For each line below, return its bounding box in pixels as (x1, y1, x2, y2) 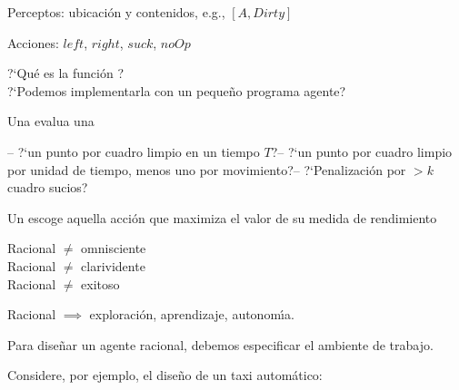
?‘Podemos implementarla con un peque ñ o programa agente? (7, 81, 346, 100)
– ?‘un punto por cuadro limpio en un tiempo (7, 141, 260, 161)
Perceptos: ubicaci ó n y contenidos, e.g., (7, 3, 225, 21)
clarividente (81, 256, 145, 275)
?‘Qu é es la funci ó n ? (7, 63, 125, 83)
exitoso (81, 274, 120, 293)
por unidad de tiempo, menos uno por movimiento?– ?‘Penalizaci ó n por (7, 160, 406, 179)
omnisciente (81, 239, 146, 258)
